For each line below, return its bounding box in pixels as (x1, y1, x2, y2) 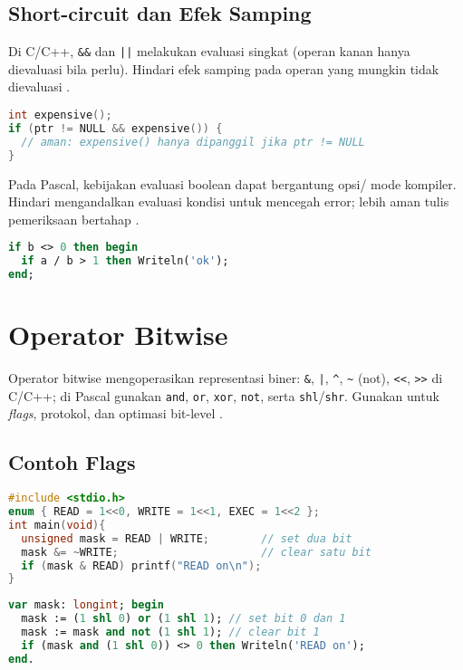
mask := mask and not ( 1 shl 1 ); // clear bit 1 (21, 626, 320, 639)
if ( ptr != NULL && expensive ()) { (8, 121, 223, 135)
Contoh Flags (8, 448, 136, 476)
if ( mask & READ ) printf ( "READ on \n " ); (21, 559, 262, 572)
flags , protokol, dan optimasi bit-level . (8, 404, 223, 423)
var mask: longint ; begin (8, 598, 164, 612)
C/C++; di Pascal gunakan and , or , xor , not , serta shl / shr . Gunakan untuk (8, 386, 439, 405)
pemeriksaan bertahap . (8, 209, 140, 228)
